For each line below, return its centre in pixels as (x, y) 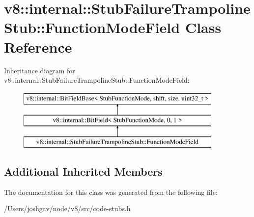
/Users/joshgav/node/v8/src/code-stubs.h (67, 208)
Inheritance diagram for (40, 70)
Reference (38, 46)
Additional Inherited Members (83, 171)
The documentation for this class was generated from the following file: (111, 192)
